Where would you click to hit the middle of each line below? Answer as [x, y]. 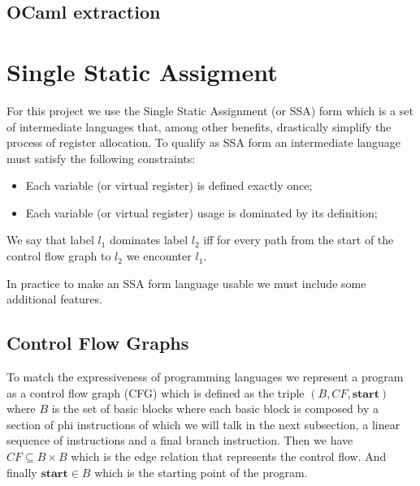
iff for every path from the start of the [299, 240]
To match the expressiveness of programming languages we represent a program [205, 377]
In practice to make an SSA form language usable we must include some [186, 283]
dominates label [149, 240]
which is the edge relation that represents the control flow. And [229, 456]
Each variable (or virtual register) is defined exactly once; [169, 185]
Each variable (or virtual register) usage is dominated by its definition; [201, 212]
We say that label [50, 240]
